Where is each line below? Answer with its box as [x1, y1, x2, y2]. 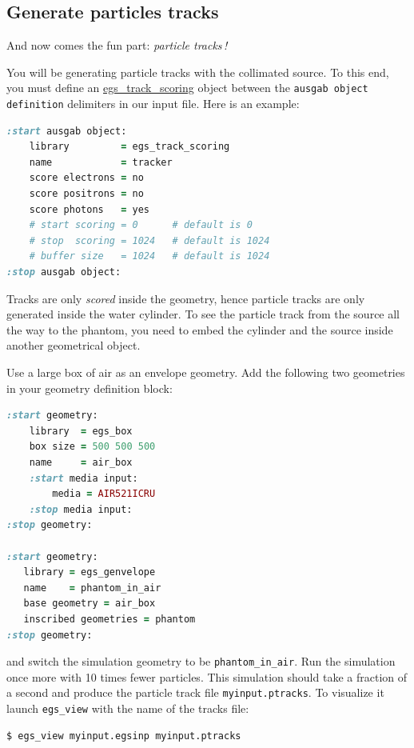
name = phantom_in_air [23, 582, 161, 594]
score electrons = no [29, 172, 144, 184]
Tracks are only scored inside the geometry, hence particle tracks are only [6, 290, 365, 306]
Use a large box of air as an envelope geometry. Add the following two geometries [6, 364, 405, 381]
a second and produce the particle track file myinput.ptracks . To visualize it [6, 684, 384, 701]
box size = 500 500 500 [29, 441, 156, 453]
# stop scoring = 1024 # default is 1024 [29, 234, 270, 246]
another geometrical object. [6, 337, 141, 354]
